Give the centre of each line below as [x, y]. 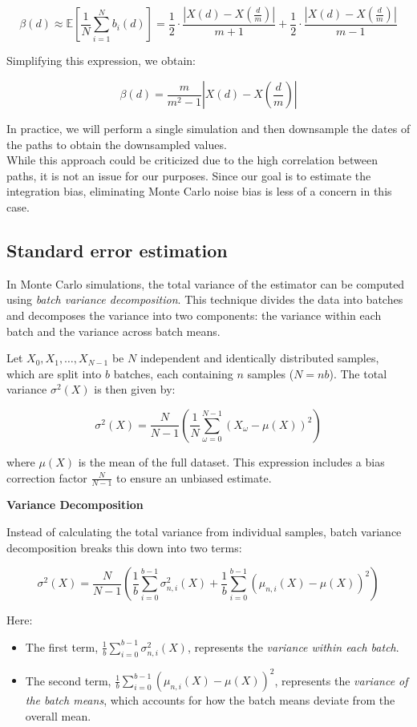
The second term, [68, 680]
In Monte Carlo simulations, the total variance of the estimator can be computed [206, 283]
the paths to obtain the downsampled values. [117, 144]
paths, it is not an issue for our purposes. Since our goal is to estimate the [189, 175]
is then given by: [135, 389]
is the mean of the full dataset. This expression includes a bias [231, 461]
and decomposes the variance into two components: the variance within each [194, 315]
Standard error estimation [117, 250]
